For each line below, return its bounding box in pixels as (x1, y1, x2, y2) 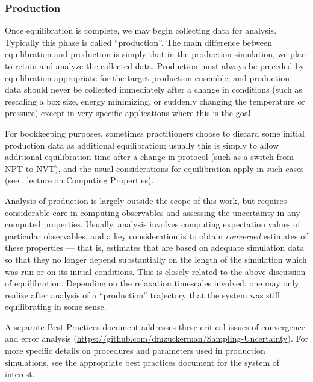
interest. (5, 368, 35, 380)
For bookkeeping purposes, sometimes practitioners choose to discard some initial (5, 126, 305, 139)
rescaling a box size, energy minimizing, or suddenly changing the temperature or (5, 94, 305, 107)
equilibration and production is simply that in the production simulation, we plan (5, 48, 306, 60)
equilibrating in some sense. (5, 300, 107, 313)
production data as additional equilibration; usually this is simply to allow (5, 138, 279, 151)
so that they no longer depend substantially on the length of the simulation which (5, 253, 307, 265)
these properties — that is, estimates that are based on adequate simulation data (5, 241, 305, 254)
